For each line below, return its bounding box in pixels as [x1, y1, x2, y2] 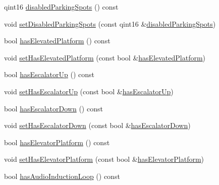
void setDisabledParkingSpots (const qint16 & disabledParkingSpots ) [4, 18, 216, 29]
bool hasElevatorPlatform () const [4, 137, 110, 147]
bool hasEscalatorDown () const [4, 103, 103, 113]
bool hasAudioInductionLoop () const [4, 170, 120, 181]
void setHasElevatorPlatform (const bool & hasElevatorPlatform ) [4, 154, 204, 164]
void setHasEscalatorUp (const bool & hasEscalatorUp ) [4, 86, 174, 96]
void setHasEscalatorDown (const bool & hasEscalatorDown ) [4, 120, 191, 131]
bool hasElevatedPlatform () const [4, 35, 111, 46]
